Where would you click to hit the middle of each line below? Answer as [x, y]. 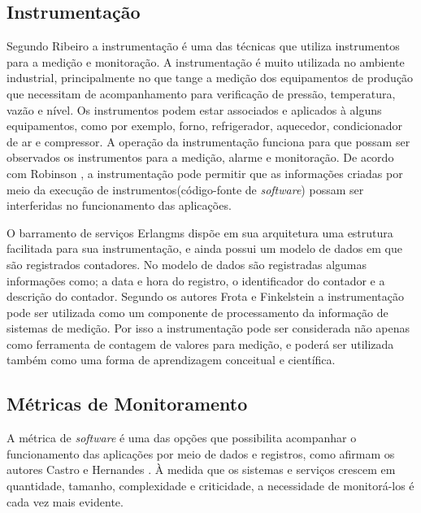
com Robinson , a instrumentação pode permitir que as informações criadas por [205, 173]
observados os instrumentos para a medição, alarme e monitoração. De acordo [200, 157]
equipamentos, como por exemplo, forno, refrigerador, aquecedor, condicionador [204, 126]
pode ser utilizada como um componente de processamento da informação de [197, 312]
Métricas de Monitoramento [127, 404]
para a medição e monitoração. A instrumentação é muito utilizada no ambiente [206, 61]
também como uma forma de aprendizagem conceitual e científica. [171, 360]
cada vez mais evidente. [65, 501]
